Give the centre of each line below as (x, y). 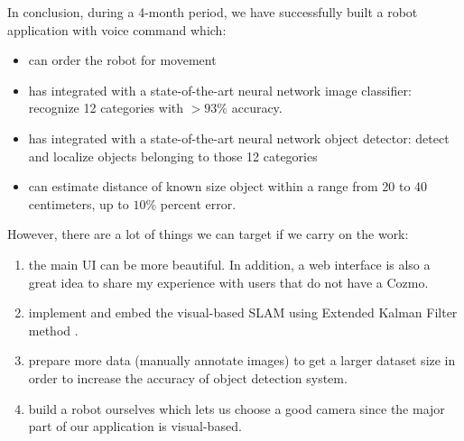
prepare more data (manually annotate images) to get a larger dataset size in (242, 360)
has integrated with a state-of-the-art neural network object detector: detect (239, 138)
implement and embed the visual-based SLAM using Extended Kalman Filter (243, 312)
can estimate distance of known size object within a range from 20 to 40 (228, 186)
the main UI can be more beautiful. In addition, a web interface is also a (229, 264)
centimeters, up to (79, 203)
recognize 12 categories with (106, 108)
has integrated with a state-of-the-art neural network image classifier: (220, 90)
